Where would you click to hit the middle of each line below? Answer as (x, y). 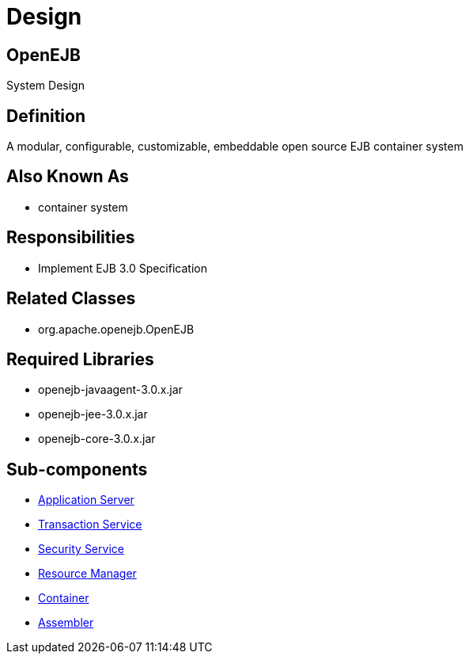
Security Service (81, 549)
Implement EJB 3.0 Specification (123, 268)
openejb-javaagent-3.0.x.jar (110, 390)
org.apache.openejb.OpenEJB (116, 329)
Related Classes (71, 299)
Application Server (86, 500)
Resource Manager (87, 574)
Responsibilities (71, 238)
